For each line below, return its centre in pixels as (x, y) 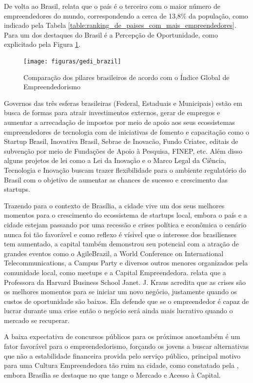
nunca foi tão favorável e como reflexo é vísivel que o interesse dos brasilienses (120, 234)
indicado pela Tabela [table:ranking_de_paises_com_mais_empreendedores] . (120, 25)
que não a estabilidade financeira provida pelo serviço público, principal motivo (122, 355)
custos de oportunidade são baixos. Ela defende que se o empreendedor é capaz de (126, 301)
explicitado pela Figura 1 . (42, 44)
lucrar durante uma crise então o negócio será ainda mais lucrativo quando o (118, 311)
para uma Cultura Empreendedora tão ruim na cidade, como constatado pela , (121, 365)
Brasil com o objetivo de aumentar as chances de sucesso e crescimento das (116, 179)
